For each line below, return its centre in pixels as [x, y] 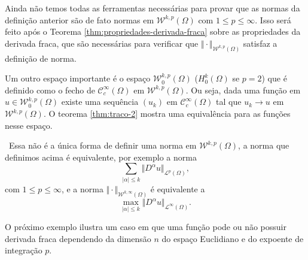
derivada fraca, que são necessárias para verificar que [102, 43]
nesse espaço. [29, 125]
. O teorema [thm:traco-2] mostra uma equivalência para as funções [167, 114]
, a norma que [264, 145]
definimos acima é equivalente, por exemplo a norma [101, 157]
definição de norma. [41, 58]
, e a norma [82, 188]
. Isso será [273, 19]
